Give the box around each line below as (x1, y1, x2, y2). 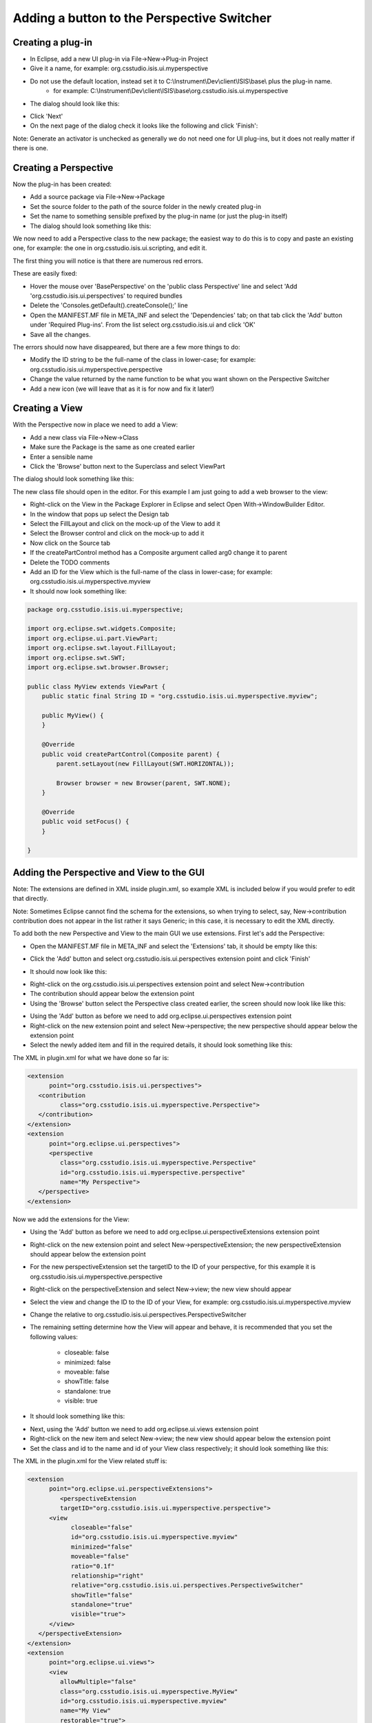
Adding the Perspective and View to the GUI (12, 866, 205, 878)
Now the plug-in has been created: (12, 180, 112, 189)
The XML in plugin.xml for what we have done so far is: (12, 1053, 169, 1061)
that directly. (12, 895, 48, 903)
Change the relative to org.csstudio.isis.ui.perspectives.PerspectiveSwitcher (30, 1310, 247, 1318)
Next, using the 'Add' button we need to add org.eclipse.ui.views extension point (30, 1425, 259, 1433)
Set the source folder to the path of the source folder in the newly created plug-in (30, 202, 262, 210)
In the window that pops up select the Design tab (30, 510, 169, 518)
